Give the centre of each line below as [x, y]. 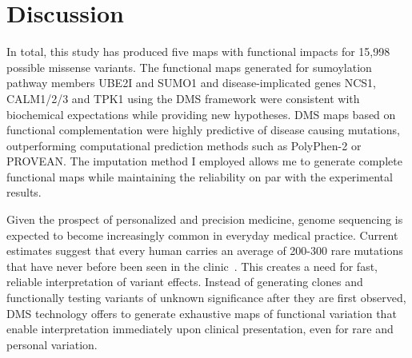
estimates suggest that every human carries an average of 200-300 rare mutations [205, 251]
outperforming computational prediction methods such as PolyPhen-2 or [184, 145]
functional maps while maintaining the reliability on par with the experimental [200, 176]
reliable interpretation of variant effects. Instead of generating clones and [185, 282]
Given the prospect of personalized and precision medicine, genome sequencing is [205, 219]
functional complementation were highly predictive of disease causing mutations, [203, 130]
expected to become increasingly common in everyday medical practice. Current [202, 235]
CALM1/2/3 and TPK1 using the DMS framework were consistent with [183, 98]
